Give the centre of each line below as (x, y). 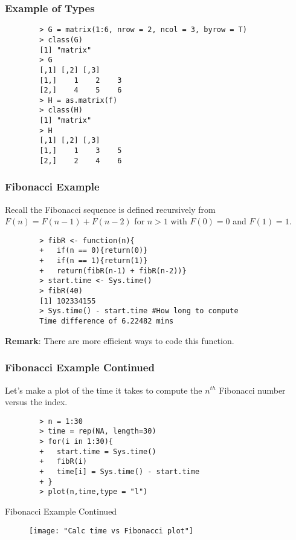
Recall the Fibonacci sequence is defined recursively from (110, 209)
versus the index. (36, 402)
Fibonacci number (252, 390)
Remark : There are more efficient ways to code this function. (120, 340)
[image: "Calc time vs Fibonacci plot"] (111, 531)
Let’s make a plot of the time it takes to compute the (104, 390)
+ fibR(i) (63, 462)
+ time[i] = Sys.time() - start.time (120, 472)
